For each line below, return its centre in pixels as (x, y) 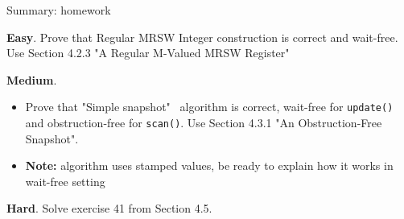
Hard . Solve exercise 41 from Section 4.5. (109, 208)
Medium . (32, 79)
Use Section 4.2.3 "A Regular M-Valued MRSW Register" (148, 53)
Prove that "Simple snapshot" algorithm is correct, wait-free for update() (209, 107)
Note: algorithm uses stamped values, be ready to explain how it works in (209, 165)
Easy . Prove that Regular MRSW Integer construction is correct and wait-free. (202, 37)
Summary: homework (59, 10)
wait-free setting (65, 181)
